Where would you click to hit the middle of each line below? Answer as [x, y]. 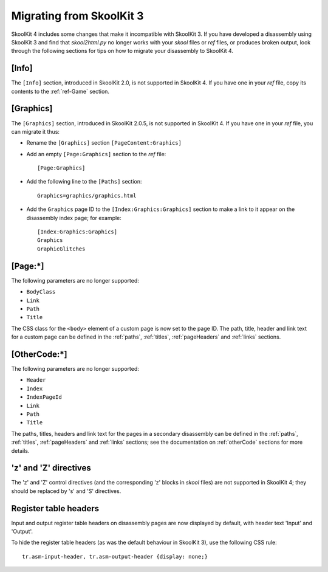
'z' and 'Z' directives [51, 468]
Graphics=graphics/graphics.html [87, 195]
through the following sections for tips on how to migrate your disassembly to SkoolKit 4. [122, 51]
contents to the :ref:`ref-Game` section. [60, 91]
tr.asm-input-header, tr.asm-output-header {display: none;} [115, 556]
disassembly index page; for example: [74, 218]
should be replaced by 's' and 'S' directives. [66, 491]
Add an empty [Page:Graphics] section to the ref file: [96, 154]
